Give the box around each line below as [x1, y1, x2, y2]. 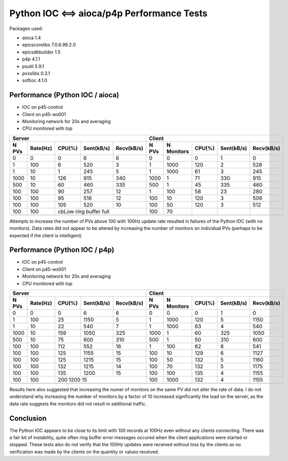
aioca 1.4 [22, 35, 41, 41]
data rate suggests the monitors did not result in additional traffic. [9, 400, 147, 407]
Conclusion [9, 414, 47, 422]
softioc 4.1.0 [22, 77, 48, 83]
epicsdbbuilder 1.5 [22, 49, 61, 55]
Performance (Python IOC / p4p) [9, 246, 114, 254]
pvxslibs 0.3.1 [22, 70, 50, 76]
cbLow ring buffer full [57, 208, 109, 215]
